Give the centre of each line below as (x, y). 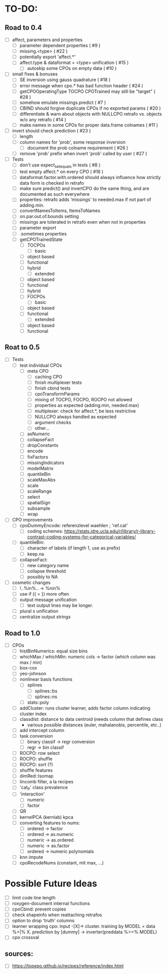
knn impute (31, 857)
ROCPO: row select (40, 753)
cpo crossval (25, 937)
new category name (48, 565)
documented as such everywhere (54, 194)
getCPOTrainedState (41, 239)
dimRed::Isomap (36, 776)
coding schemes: (45, 531)
